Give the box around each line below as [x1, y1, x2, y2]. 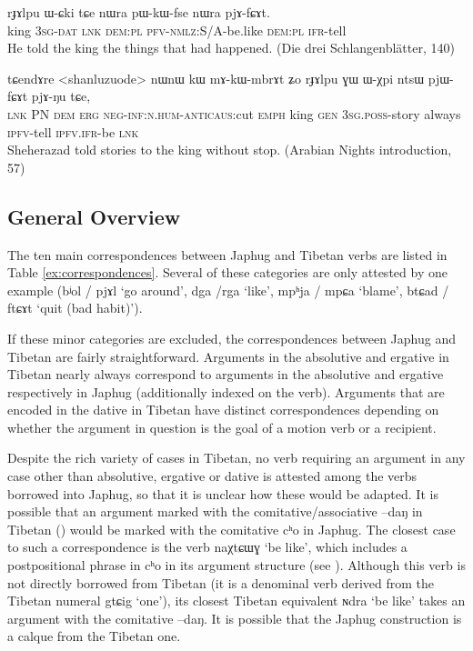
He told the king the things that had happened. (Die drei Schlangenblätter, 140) [7, 38, 455, 57]
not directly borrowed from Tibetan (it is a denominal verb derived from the [7, 573, 434, 592]
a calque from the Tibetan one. [7, 626, 181, 646]
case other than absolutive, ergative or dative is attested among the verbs [7, 466, 418, 486]
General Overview [7, 202, 181, 230]
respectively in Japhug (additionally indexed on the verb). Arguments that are [7, 382, 445, 401]
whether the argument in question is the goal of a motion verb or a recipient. [7, 417, 437, 436]
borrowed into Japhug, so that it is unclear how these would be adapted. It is [7, 484, 438, 503]
